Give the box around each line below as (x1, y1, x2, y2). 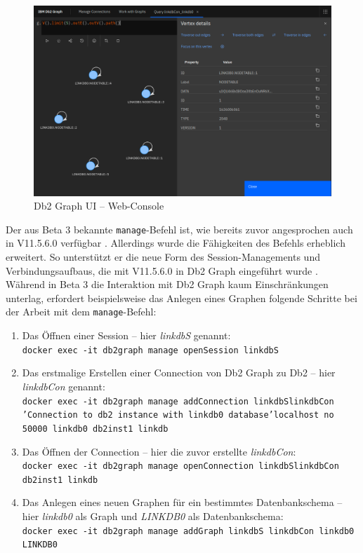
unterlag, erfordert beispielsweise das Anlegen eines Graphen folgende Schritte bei (6, 290, 357, 305)
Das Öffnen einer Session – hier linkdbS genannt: (22, 328, 231, 343)
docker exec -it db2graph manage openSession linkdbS (22, 345, 279, 355)
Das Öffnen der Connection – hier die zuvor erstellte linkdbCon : (22, 444, 296, 458)
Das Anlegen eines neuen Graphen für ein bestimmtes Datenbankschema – (22, 495, 343, 510)
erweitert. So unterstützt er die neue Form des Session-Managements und (6, 250, 320, 264)
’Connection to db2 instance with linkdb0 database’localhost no (22, 410, 334, 421)
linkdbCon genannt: (22, 378, 105, 393)
